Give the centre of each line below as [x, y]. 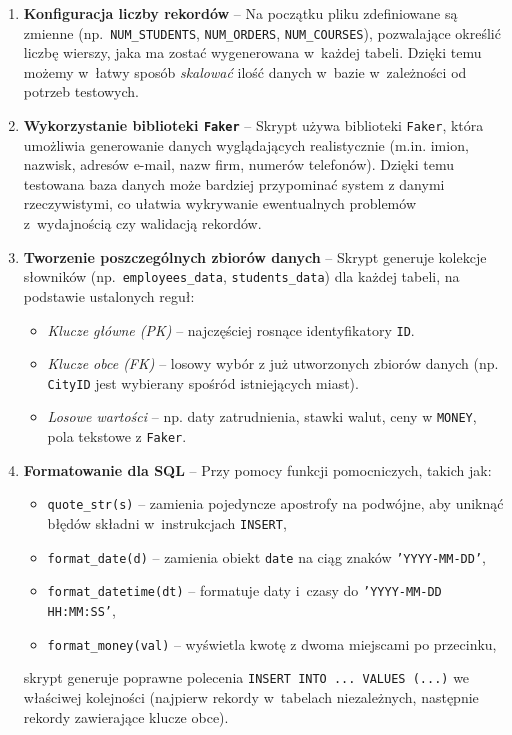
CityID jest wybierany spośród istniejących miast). [203, 382]
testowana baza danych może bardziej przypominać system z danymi [234, 183]
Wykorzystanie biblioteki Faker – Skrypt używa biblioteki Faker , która [253, 125]
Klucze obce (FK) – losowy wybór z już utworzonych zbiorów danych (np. [273, 363]
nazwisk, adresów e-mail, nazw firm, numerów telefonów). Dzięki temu [238, 164]
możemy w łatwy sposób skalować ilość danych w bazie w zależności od [245, 71]
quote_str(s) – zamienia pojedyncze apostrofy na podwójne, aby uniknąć [275, 503]
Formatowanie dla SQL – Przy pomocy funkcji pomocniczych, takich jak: [257, 469]
